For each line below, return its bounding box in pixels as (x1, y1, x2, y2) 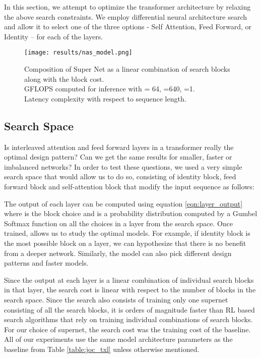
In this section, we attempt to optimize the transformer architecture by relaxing (4, 2, 251, 12)
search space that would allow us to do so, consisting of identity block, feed (4, 171, 236, 182)
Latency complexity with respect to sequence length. (24, 93, 186, 104)
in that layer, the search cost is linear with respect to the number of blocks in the (4, 284, 256, 295)
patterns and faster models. (4, 258, 89, 268)
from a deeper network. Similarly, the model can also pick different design (4, 247, 232, 258)
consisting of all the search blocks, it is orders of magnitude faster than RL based (4, 304, 255, 315)
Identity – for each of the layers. (4, 31, 103, 41)
